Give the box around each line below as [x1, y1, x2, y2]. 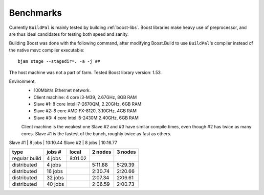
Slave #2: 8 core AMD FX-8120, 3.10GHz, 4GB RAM [33, 108, 137, 114]
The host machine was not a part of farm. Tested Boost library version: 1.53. [9, 69, 162, 75]
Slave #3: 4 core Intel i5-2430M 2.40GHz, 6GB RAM [33, 115, 139, 121]
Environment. [9, 78, 36, 84]
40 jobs [46, 181, 65, 188]
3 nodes [116, 148, 136, 155]
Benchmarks [9, 7, 62, 18]
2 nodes [92, 148, 111, 155]
